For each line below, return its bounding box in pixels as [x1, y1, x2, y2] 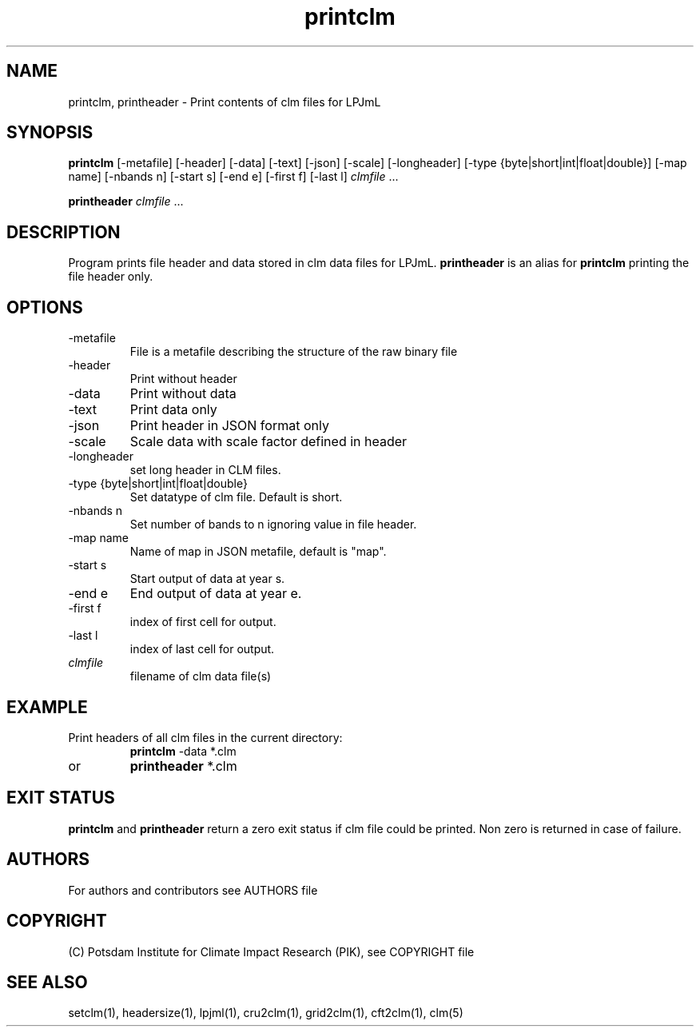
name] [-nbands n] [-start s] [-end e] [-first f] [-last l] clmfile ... [68, 170, 399, 184]
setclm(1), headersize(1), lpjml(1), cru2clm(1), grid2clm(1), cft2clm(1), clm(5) [68, 1006, 463, 1020]
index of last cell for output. [129, 642, 275, 656]
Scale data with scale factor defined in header [129, 433, 408, 450]
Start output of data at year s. [129, 572, 285, 586]
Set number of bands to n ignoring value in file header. [129, 517, 417, 532]
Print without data [129, 385, 237, 402]
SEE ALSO [6, 971, 88, 992]
